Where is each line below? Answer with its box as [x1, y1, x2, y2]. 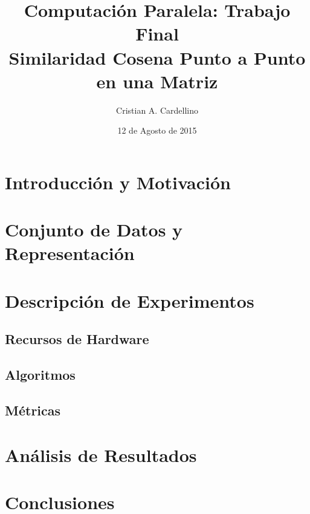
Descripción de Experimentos [5, 288, 254, 313]
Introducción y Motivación [5, 169, 231, 194]
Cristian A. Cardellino [116, 103, 198, 116]
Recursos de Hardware [5, 330, 149, 348]
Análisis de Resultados [5, 442, 197, 467]
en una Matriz [96, 68, 218, 93]
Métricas [5, 400, 61, 419]
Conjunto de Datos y [5, 217, 183, 242]
